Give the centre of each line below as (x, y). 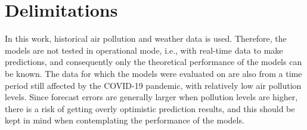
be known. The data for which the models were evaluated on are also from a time (153, 73)
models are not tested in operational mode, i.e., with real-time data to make (144, 50)
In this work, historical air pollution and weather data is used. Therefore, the (146, 38)
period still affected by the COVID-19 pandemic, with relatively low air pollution (153, 85)
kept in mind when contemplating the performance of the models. (125, 120)
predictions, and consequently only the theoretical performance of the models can (153, 62)
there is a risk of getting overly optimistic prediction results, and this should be (150, 108)
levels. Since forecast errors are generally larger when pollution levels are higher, (151, 97)
